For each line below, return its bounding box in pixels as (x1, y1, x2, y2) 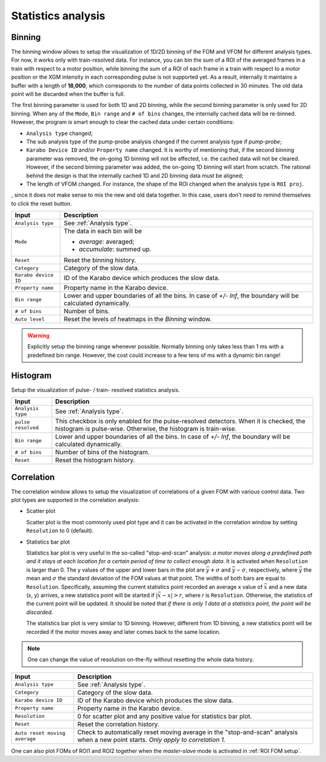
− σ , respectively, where (236, 566, 298, 573)
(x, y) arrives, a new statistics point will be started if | (26, 591, 158, 599)
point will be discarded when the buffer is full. (11, 91, 125, 98)
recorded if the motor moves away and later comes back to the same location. (26, 628, 221, 635)
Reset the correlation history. (77, 720, 159, 728)
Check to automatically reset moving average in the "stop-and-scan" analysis (77, 728, 298, 736)
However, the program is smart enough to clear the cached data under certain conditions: (11, 119, 235, 126)
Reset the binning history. (63, 256, 136, 264)
